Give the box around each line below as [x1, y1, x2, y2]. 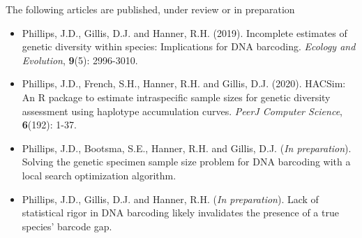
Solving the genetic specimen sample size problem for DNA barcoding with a [22, 154, 351, 169]
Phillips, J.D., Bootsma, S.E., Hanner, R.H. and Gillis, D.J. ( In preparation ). [22, 140, 352, 155]
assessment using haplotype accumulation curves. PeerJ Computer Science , [22, 103, 343, 118]
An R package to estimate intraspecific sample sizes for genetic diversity [22, 89, 331, 104]
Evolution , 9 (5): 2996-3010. [22, 52, 138, 67]
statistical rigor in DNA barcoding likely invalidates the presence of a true [22, 205, 339, 220]
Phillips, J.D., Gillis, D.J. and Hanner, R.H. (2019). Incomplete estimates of [22, 25, 347, 40]
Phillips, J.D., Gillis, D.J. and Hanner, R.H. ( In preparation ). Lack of [22, 191, 319, 206]
